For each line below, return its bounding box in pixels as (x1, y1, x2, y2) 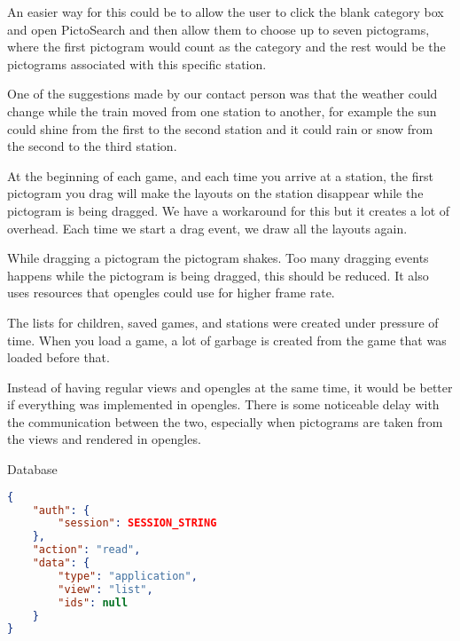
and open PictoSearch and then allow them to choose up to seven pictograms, (7, 20, 430, 38)
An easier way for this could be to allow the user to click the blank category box (7, 3, 444, 20)
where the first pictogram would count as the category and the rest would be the (7, 37, 446, 56)
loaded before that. (7, 348, 110, 367)
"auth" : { (32, 503, 90, 517)
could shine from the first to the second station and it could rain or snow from (7, 119, 433, 138)
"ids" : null (58, 596, 129, 609)
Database (7, 460, 58, 479)
